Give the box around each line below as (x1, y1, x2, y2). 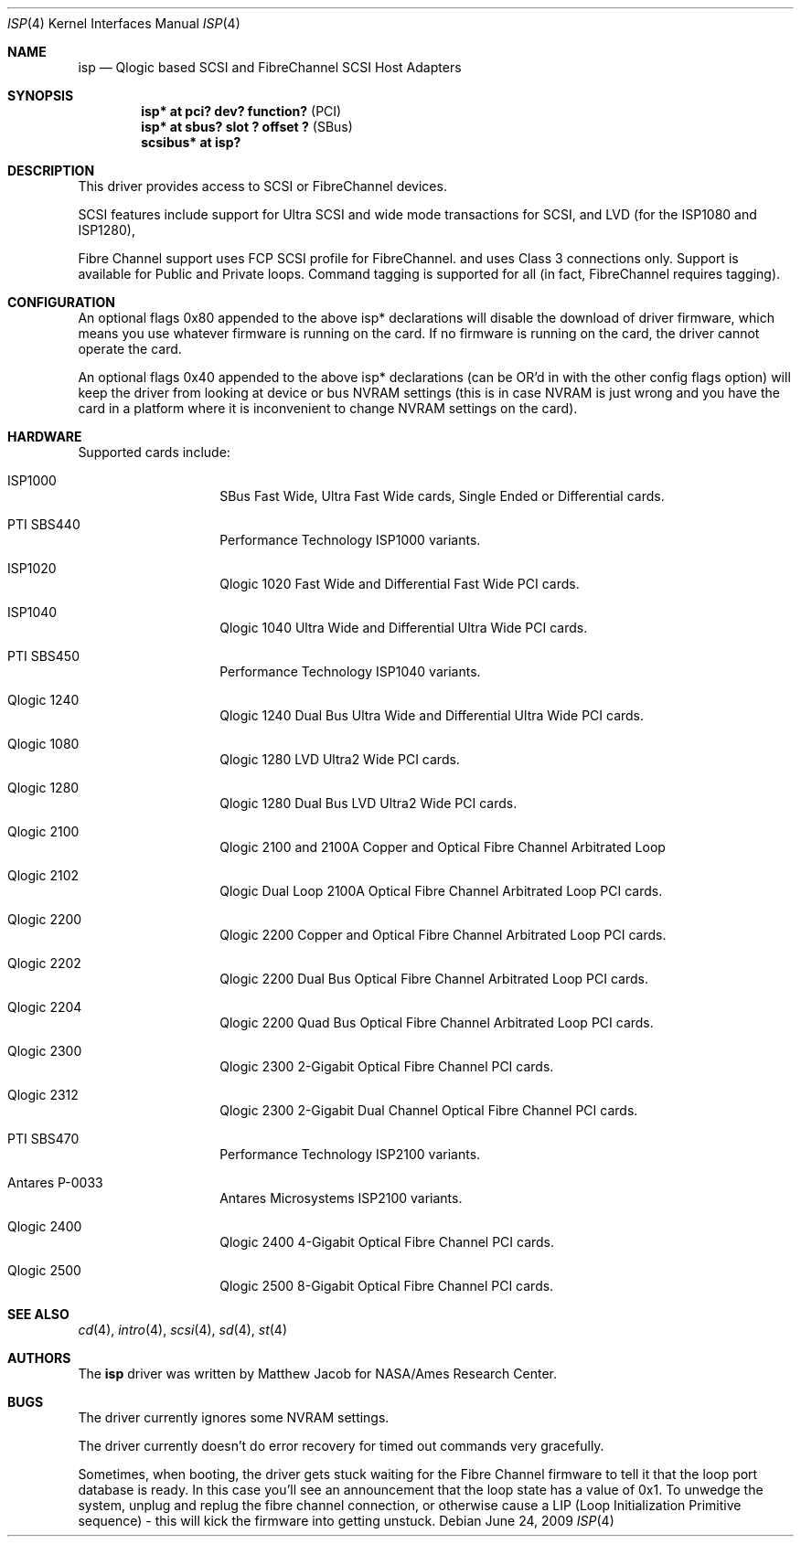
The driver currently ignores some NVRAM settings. (78, 1410, 390, 1425)
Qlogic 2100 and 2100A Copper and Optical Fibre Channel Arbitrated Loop (219, 839, 666, 855)
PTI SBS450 (7, 648, 80, 664)
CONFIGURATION (7, 294, 115, 310)
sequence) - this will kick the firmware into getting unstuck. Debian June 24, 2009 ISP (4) (78, 1513, 614, 1528)
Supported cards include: (78, 444, 230, 460)
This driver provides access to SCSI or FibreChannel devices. (78, 178, 447, 194)
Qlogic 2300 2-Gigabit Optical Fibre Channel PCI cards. (219, 1059, 554, 1074)
